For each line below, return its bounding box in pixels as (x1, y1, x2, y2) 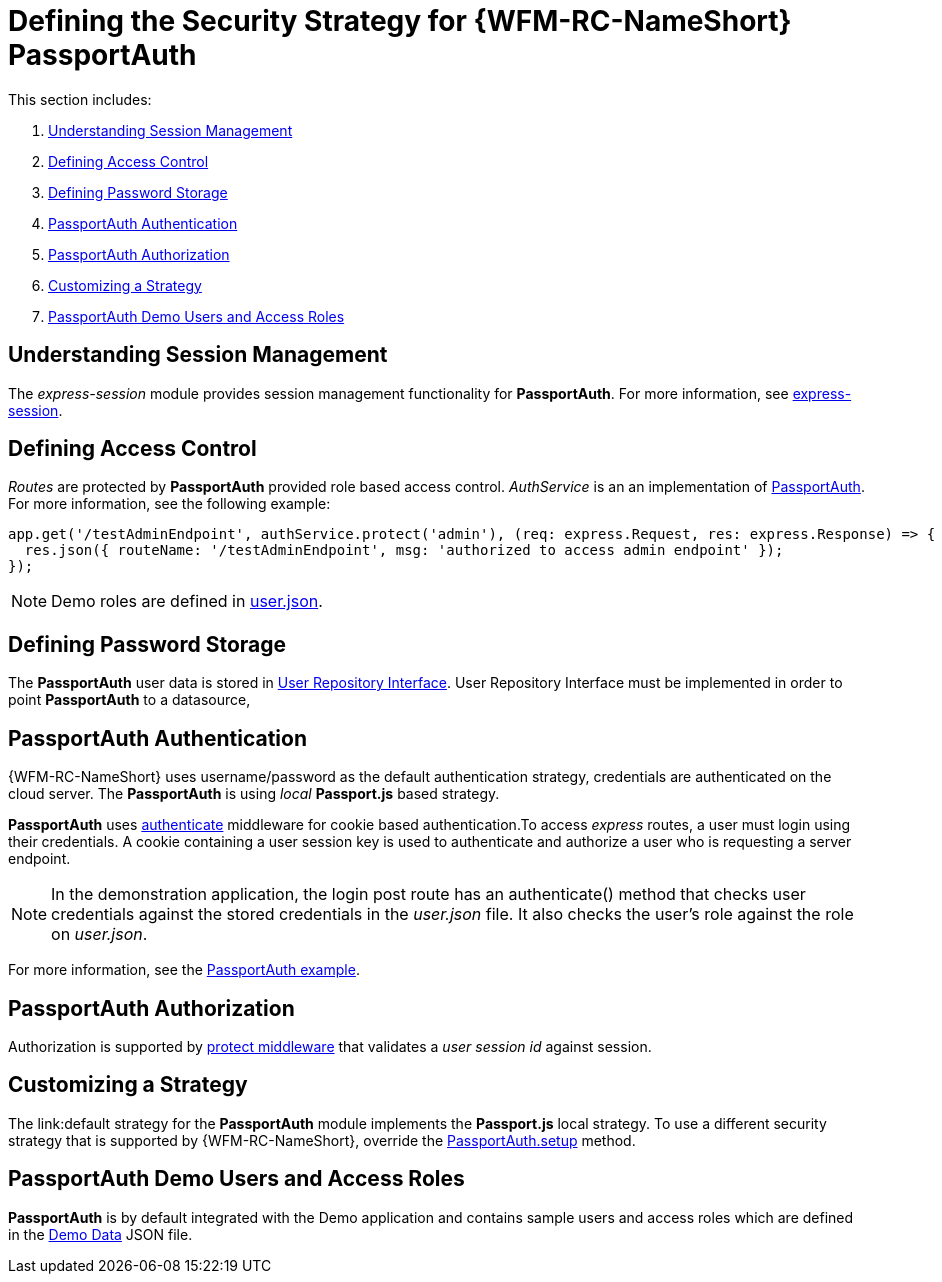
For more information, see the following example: (8, 495, 331, 513)
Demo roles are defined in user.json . (51, 591, 323, 612)
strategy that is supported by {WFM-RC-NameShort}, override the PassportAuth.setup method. (8, 1131, 636, 1149)
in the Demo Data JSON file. (8, 1225, 193, 1243)
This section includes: (8, 90, 152, 108)
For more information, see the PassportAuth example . (8, 961, 360, 979)
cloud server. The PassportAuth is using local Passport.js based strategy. (8, 785, 500, 803)
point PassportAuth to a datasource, (8, 691, 251, 709)
